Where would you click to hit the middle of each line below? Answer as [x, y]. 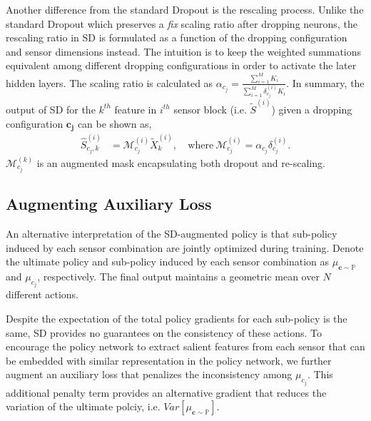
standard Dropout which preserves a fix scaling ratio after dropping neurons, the [182, 23]
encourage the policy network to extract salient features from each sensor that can [185, 346]
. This [320, 374]
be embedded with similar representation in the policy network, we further [169, 360]
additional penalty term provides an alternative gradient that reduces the [166, 392]
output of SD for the [51, 109]
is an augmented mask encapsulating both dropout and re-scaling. [181, 162]
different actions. [42, 294]
